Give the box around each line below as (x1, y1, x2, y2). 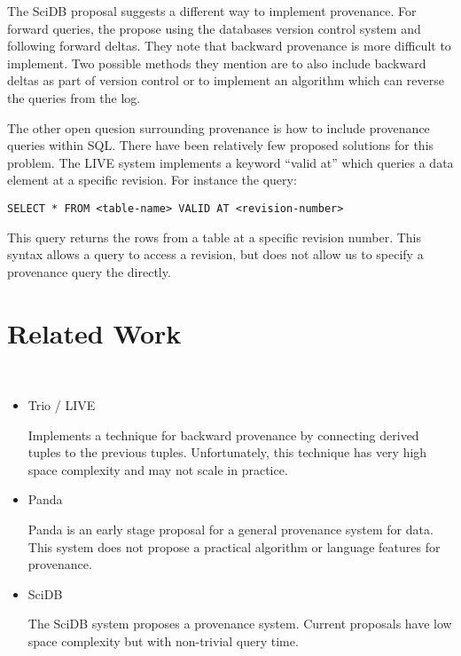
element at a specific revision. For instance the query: (7, 170, 297, 189)
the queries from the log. (7, 88, 141, 107)
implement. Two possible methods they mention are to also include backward (7, 53, 426, 72)
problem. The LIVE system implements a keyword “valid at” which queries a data (7, 153, 454, 171)
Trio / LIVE (27, 396, 96, 415)
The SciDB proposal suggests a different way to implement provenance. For (7, 2, 417, 20)
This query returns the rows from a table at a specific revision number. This (7, 227, 421, 246)
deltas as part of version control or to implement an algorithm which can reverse (7, 71, 444, 90)
